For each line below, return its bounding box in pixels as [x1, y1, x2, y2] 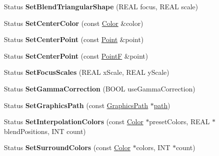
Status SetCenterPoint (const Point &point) [4, 34, 144, 45]
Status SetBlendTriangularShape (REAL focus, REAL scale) [4, 1, 198, 11]
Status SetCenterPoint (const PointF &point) [4, 50, 148, 61]
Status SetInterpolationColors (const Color [4, 116, 143, 127]
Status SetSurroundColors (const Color [4, 142, 131, 153]
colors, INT [136, 142, 170, 153]
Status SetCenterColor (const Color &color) [4, 18, 143, 28]
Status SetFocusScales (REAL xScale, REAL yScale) [4, 67, 169, 77]
